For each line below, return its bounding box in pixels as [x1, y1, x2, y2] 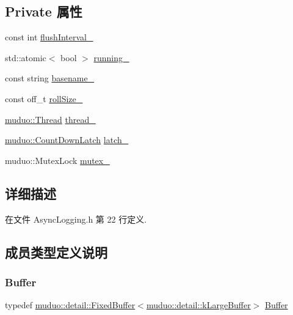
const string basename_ [5, 72, 95, 84]
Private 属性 [5, 2, 82, 21]
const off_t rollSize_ [5, 92, 83, 105]
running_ [93, 51, 129, 64]
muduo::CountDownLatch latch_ [5, 133, 129, 146]
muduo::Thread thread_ [5, 113, 96, 125]
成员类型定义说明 [5, 242, 107, 261]
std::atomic [5, 51, 46, 64]
